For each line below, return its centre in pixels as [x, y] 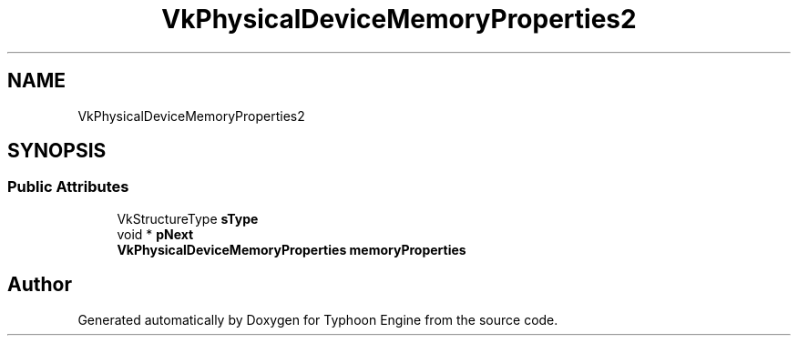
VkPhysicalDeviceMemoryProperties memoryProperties [292, 249]
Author [40, 285]
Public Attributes [68, 187]
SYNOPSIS [57, 151]
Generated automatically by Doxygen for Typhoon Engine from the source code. [318, 319]
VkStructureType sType [188, 218]
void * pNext [155, 234]
